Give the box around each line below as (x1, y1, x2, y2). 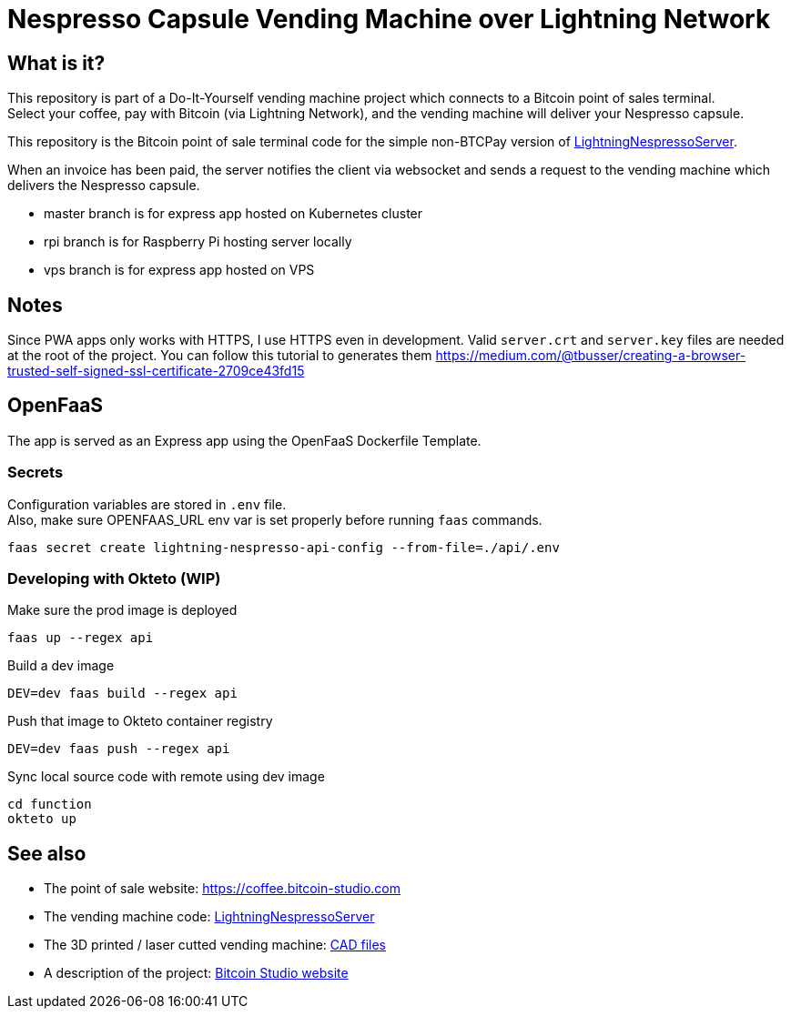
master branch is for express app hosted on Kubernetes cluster (44, 206, 423, 222)
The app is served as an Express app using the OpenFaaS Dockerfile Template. (7, 432, 482, 448)
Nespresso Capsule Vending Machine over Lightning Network (7, 4, 771, 35)
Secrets (7, 463, 64, 482)
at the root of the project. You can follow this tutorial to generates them (7, 347, 432, 364)
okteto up (7, 811, 76, 827)
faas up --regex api (7, 630, 154, 646)
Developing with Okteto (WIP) (7, 568, 221, 588)
